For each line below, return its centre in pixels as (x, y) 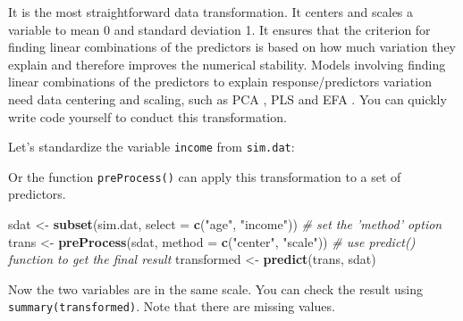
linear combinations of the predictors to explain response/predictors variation (220, 82)
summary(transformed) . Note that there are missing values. (172, 306)
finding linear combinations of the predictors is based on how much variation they (232, 47)
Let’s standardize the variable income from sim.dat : (152, 147)
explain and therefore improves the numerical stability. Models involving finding (227, 64)
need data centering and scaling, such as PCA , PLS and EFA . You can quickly (227, 99)
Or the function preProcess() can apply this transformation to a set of (205, 176)
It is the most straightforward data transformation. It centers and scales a (211, 12)
